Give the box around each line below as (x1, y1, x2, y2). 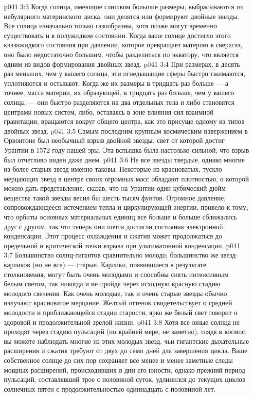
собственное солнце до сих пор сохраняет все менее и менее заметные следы (4, 355, 233, 365)
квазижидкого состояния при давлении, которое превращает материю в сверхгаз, (4, 40, 243, 50)
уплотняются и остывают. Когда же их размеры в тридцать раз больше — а (4, 78, 228, 88)
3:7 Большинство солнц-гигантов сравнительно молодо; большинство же (4, 250, 218, 260)
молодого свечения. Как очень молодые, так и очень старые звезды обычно (4, 288, 227, 298)
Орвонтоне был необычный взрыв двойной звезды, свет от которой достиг (4, 135, 225, 145)
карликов (4, 259, 30, 270)
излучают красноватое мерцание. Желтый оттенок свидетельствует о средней (4, 298, 232, 308)
